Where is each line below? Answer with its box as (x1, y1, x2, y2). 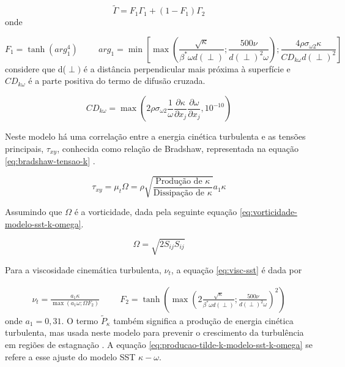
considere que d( (5, 62, 67, 75)
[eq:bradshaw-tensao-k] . (5, 154, 95, 167)
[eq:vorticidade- (240, 205, 297, 218)
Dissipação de (153, 188, 204, 197)
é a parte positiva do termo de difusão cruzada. (28, 74, 206, 87)
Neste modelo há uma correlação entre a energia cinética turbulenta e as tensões (5, 130, 306, 142)
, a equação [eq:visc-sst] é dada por (171, 263, 302, 276)
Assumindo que (5, 205, 62, 218)
